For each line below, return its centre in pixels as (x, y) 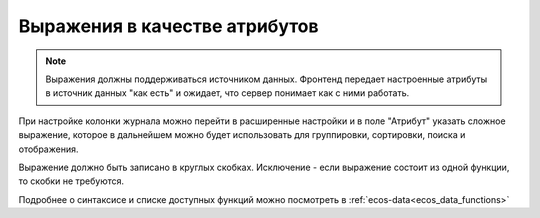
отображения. (48, 149)
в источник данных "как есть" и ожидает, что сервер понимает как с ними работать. (227, 93)
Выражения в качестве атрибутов (168, 26)
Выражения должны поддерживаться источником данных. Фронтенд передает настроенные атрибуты (266, 79)
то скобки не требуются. (71, 181)
